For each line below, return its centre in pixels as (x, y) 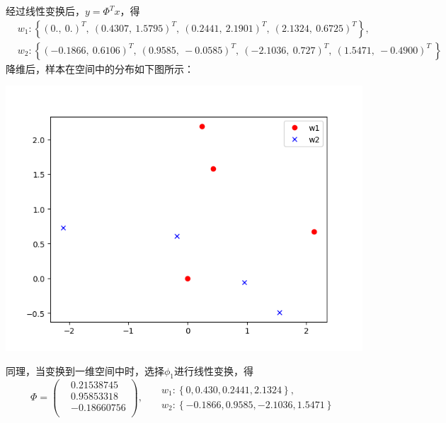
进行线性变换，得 (214, 370)
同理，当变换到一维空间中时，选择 (85, 370)
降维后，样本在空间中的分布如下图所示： (100, 68)
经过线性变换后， (45, 11)
